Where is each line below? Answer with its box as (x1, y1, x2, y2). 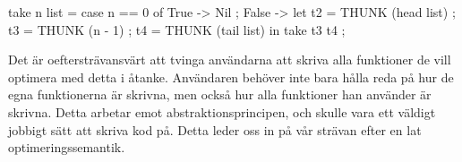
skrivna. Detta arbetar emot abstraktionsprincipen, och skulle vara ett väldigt (8, 102, 436, 121)
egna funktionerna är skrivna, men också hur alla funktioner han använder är (8, 85, 432, 104)
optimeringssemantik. (8, 138, 125, 157)
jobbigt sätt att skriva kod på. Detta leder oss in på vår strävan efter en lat (8, 120, 422, 139)
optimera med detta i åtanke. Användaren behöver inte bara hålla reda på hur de (8, 67, 454, 86)
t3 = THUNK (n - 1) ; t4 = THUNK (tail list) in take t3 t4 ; (8, 20, 346, 38)
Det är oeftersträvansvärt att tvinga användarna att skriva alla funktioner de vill (8, 50, 451, 69)
